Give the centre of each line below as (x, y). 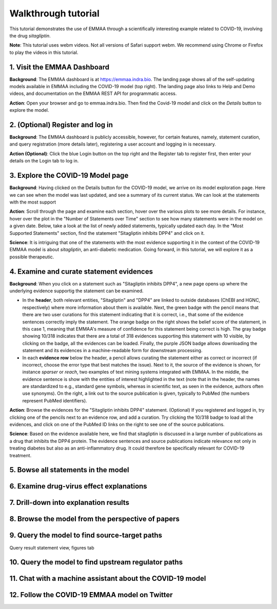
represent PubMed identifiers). (55, 400)
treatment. (21, 455)
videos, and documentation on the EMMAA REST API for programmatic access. (93, 94)
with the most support (33, 202)
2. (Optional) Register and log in (61, 125)
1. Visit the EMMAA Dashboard (60, 67)
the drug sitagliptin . (30, 35)
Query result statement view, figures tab (52, 547)
